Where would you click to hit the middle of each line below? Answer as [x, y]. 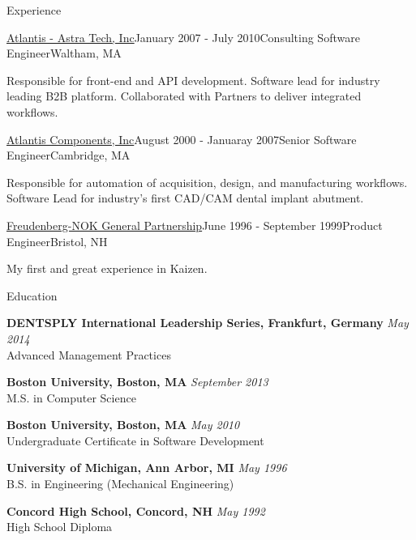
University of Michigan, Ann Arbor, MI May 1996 [147, 468]
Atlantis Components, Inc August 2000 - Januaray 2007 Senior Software [182, 139]
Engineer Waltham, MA [64, 53]
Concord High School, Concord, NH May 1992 [136, 510]
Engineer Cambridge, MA [69, 155]
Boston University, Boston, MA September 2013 [137, 382]
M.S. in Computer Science [71, 397]
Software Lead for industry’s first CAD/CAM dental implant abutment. [185, 198]
